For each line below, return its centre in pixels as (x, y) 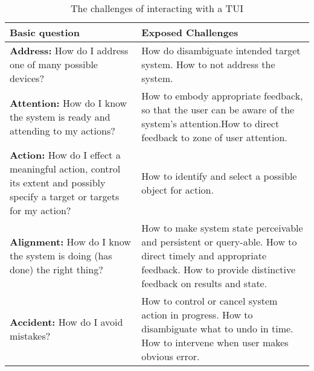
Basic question (45, 32)
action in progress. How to (197, 315)
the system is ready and (60, 116)
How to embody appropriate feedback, (222, 96)
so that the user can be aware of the (218, 109)
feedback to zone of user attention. (214, 137)
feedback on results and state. (204, 283)
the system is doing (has (61, 255)
